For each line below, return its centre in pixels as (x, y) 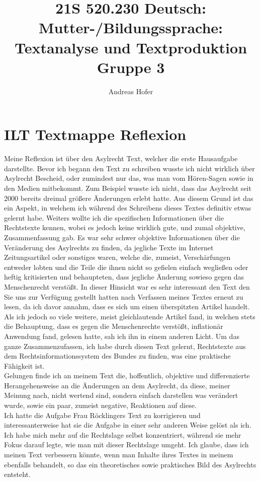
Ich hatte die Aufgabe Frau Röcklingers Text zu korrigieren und (102, 415)
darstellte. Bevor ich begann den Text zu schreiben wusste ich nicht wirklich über (129, 168)
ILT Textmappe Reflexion (95, 134)
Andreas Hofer (131, 91)
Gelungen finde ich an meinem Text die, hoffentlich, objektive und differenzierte (127, 375)
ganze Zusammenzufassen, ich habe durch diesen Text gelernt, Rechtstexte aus (125, 346)
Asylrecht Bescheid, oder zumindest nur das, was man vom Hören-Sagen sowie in (129, 178)
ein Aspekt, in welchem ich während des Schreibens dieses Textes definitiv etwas (128, 208)
